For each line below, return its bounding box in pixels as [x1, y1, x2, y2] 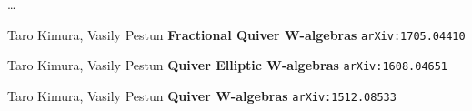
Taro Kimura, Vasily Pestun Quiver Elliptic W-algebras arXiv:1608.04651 [7, 55, 448, 75]
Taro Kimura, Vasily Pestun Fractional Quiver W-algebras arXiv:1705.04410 [7, 25, 466, 44]
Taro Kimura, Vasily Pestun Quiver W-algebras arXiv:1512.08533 [7, 86, 397, 105]
